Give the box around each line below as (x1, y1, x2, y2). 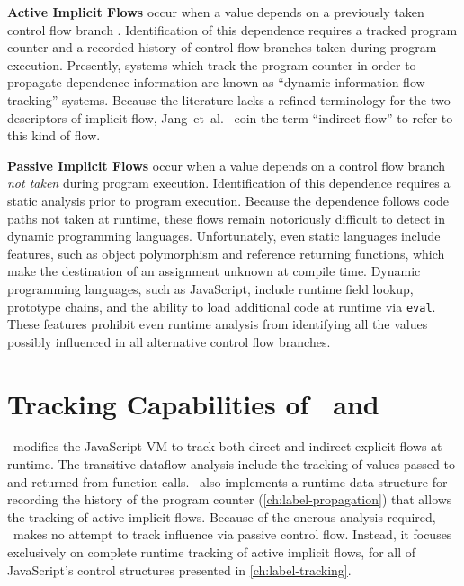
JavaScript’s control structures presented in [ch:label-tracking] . (7, 560, 352, 579)
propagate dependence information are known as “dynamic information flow (7, 73, 425, 92)
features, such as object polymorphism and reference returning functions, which (7, 244, 445, 262)
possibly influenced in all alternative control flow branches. (7, 332, 331, 351)
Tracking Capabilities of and (7, 385, 379, 422)
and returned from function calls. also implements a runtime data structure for (7, 472, 448, 491)
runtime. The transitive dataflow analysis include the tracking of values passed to (7, 455, 455, 474)
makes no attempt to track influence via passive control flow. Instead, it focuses (13, 525, 452, 544)
